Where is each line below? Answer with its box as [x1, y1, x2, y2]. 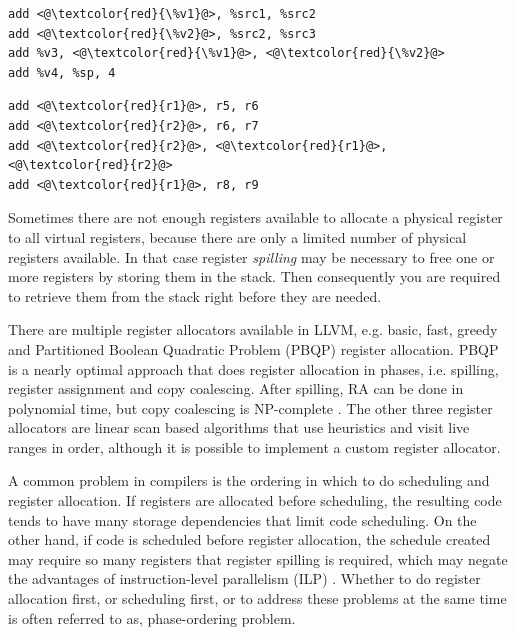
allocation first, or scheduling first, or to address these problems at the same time [8, 588, 507, 609]
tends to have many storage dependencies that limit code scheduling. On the [8, 509, 477, 530]
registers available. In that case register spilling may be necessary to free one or [8, 246, 495, 267]
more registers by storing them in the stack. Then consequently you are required [8, 266, 501, 287]
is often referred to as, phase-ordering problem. [8, 607, 296, 628]
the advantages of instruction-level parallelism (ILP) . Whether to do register [8, 568, 481, 589]
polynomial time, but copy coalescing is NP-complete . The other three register [8, 397, 493, 418]
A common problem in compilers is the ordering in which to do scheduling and [8, 470, 490, 491]
